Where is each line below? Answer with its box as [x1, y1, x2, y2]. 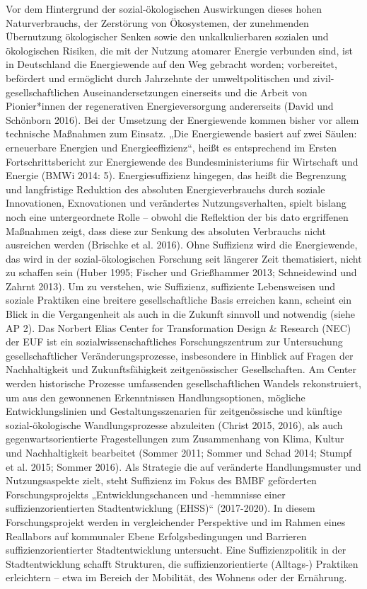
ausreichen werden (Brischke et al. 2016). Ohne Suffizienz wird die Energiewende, [6, 237, 358, 252]
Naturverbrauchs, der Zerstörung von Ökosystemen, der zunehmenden [6, 15, 309, 30]
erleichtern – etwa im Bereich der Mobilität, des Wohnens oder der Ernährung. [6, 570, 347, 585]
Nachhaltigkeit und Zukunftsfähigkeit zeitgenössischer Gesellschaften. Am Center [6, 362, 357, 377]
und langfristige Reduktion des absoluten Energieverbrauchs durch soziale [6, 181, 325, 196]
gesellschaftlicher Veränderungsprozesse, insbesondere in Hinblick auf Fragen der [6, 348, 354, 362]
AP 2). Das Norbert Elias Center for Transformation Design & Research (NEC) [6, 320, 351, 335]
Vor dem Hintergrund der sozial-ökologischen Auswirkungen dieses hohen [6, 1, 322, 16]
